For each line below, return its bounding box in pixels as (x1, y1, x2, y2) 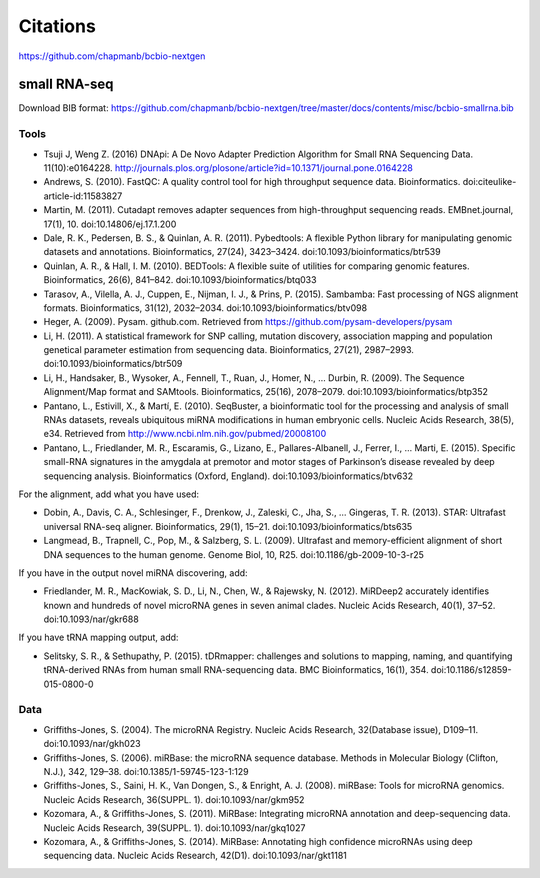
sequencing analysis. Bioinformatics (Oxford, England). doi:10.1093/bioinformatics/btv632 (43, 470, 414, 482)
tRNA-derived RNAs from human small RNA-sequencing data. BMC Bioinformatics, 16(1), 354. (43, 664, 429, 676)
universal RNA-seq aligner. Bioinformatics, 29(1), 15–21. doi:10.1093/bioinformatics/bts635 (43, 520, 413, 532)
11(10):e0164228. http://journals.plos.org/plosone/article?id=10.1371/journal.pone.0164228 (43, 161, 414, 174)
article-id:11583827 (43, 190, 123, 202)
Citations (18, 15, 97, 37)
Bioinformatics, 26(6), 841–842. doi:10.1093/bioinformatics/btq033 (43, 274, 317, 286)
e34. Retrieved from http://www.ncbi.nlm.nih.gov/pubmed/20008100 (43, 428, 327, 440)
